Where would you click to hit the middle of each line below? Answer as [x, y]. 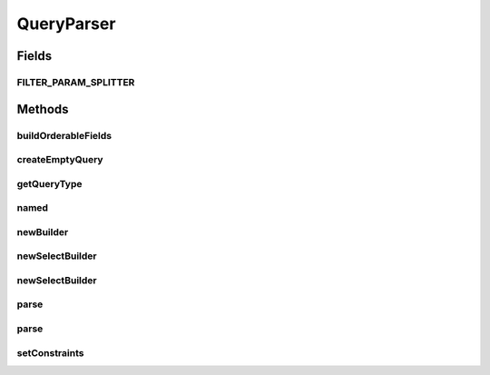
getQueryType [49, 183]
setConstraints [50, 352]
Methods [43, 109]
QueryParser [66, 24]
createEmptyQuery [60, 160]
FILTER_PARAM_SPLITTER [76, 82]
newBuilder [43, 232]
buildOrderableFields [64, 135]
